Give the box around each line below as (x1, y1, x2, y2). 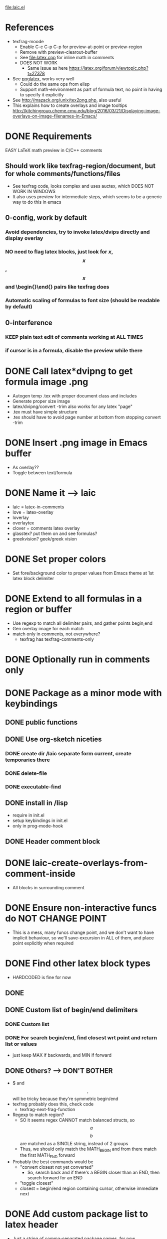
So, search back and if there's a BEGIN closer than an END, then (27, 1169, 160, 1176)
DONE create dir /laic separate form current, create (5, 750, 131, 757)
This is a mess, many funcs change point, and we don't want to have (12, 929, 154, 935)
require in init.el (12, 812, 45, 818)
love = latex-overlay (12, 509, 53, 515)
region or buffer (5, 604, 72, 615)
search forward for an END (27, 1175, 83, 1181)
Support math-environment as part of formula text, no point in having (19, 86, 162, 92)
